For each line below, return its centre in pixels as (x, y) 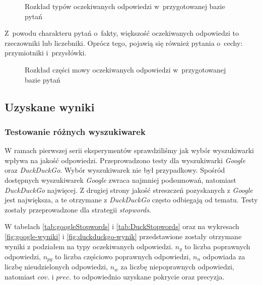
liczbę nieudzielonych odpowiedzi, (56, 267)
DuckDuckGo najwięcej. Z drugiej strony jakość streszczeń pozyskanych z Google (129, 190)
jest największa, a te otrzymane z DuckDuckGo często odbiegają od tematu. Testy (131, 200)
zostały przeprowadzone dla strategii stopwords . (78, 209)
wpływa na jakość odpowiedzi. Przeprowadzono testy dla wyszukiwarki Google (125, 160)
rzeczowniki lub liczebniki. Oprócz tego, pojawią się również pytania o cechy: (124, 43)
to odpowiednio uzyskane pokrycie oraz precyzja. (149, 276)
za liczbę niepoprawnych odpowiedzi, (177, 267)
